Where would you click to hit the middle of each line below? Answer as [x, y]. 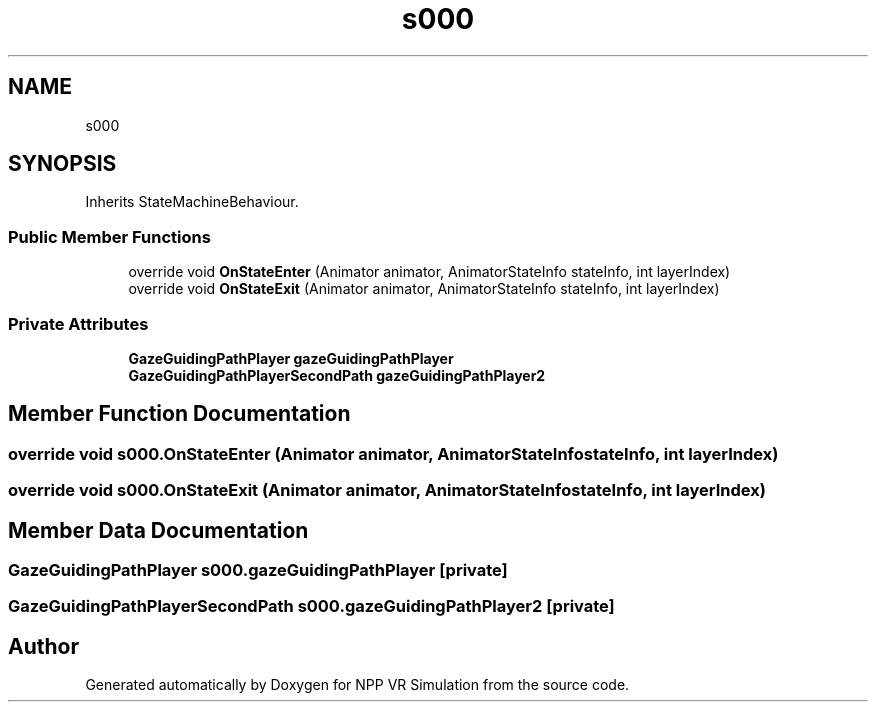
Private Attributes [78, 323]
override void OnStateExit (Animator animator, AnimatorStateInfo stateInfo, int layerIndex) [424, 289]
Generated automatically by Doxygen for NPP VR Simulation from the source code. [357, 685]
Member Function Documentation [179, 414]
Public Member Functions [109, 236]
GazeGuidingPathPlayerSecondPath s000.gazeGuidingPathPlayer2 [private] [311, 606]
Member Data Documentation [158, 530]
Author [43, 646]
